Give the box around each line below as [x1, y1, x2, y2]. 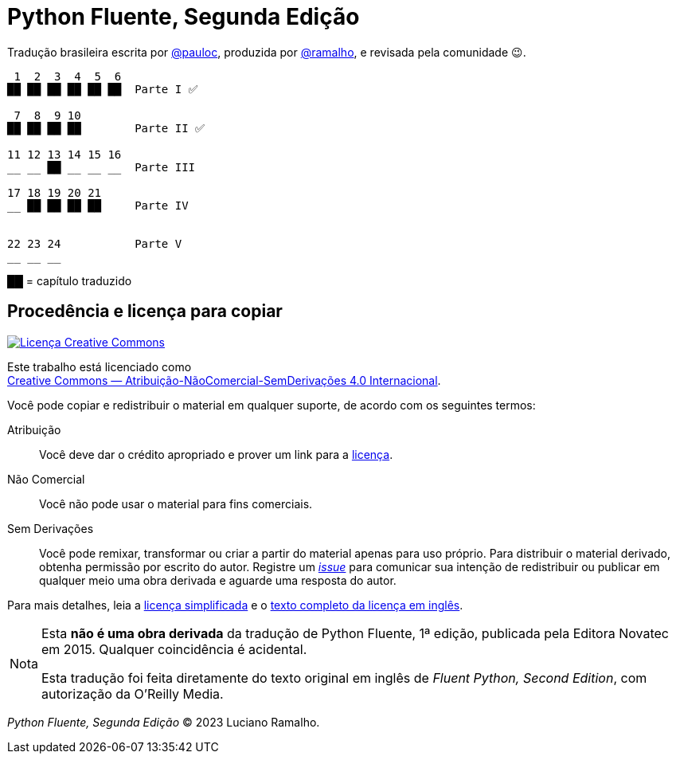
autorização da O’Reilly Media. [41, 685, 224, 702]
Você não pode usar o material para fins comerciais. [39, 496, 313, 511]
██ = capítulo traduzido [7, 273, 132, 288]
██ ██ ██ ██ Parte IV [27, 198, 189, 212]
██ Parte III [47, 160, 196, 174]
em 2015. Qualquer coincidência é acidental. [41, 641, 307, 657]
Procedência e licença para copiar [7, 301, 283, 322]
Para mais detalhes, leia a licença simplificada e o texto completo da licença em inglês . [7, 597, 463, 612]
